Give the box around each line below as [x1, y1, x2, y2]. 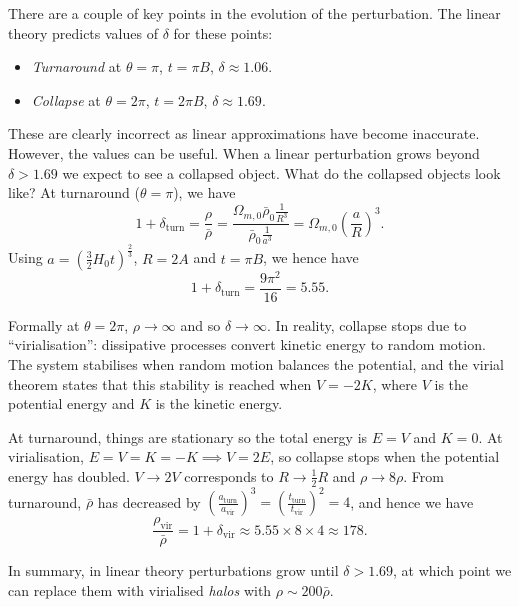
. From [403, 465, 444, 486]
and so [180, 314, 221, 335]
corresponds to [184, 465, 274, 486]
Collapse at [31, 89, 101, 110]
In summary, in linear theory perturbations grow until [8, 560, 339, 581]
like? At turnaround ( [8, 182, 140, 203]
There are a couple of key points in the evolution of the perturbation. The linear [8, 3, 501, 23]
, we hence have [263, 247, 359, 268]
